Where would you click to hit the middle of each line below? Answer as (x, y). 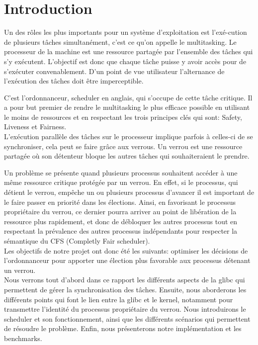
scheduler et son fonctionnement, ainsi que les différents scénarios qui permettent (127, 318)
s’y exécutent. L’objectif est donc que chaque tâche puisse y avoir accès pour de (125, 61)
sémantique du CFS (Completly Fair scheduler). (77, 241)
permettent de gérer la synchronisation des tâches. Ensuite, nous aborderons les (125, 289)
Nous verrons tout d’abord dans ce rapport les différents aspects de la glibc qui (125, 280)
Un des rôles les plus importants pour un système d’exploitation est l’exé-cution (126, 32)
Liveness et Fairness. (35, 127)
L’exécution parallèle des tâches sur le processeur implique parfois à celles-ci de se (129, 136)
